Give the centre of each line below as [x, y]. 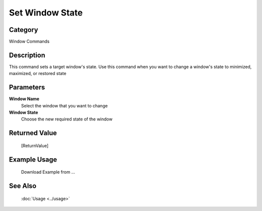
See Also [23, 186]
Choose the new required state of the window [67, 119]
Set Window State [46, 13]
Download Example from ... [48, 172]
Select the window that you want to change [64, 105]
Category [24, 30]
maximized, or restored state [38, 74]
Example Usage [33, 159]
